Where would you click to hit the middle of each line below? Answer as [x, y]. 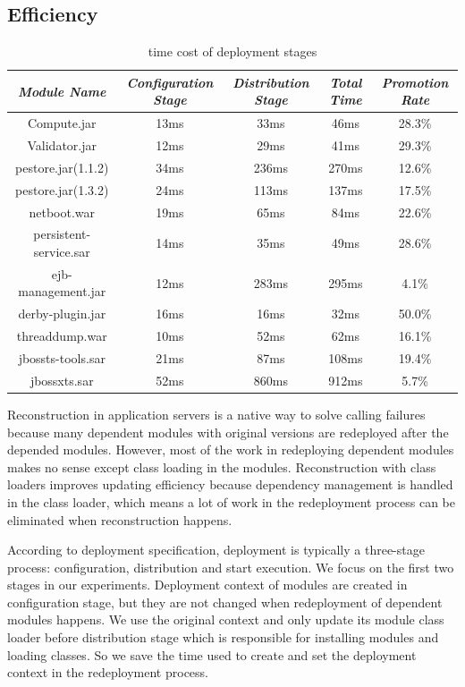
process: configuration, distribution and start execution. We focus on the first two [231, 567]
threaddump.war [62, 336]
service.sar [62, 252]
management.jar [62, 291]
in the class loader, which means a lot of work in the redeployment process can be [231, 501]
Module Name [62, 91]
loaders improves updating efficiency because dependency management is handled [230, 484]
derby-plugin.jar [62, 314]
